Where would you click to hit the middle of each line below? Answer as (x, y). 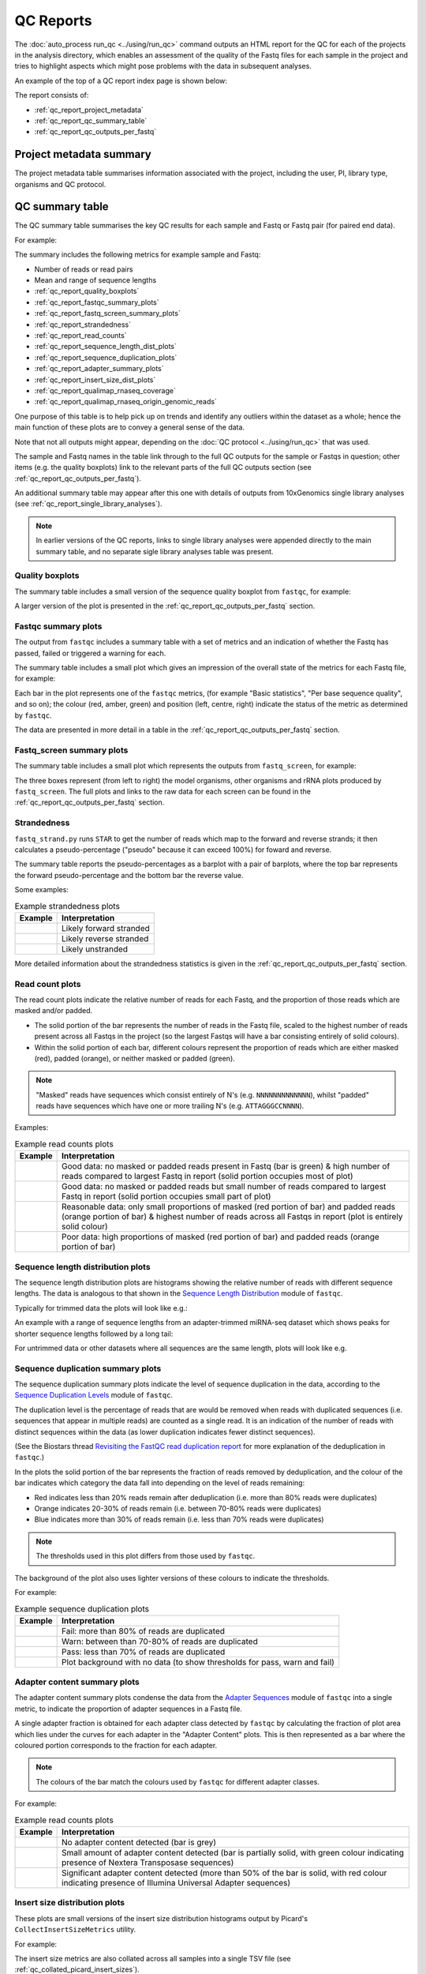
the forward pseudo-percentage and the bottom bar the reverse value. (129, 875)
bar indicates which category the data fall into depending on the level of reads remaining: (160, 1483)
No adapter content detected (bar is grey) (139, 1842)
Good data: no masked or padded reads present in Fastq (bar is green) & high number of (226, 1166)
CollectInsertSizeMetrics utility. (75, 1930)
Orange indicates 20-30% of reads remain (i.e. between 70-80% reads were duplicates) (178, 1509)
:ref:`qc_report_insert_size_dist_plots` (95, 380)
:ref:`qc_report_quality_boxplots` (87, 291)
